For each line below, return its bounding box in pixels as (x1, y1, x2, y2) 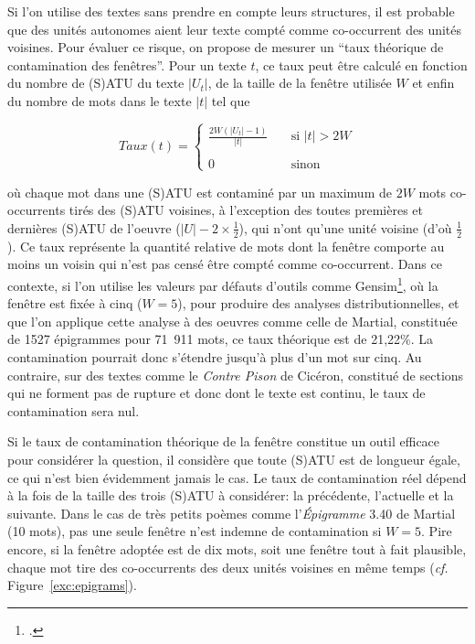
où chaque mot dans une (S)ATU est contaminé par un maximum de (7, 182, 392, 201)
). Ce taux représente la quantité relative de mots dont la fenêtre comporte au (7, 236, 445, 255)
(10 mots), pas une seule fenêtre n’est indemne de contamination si (7, 521, 382, 541)
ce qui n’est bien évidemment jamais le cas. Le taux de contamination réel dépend (7, 467, 467, 487)
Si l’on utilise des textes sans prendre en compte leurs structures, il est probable (7, 2, 455, 20)
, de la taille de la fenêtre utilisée (207, 73, 392, 92)
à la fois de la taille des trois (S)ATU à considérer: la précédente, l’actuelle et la (7, 486, 454, 505)
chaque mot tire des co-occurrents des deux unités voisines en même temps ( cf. (7, 557, 449, 576)
